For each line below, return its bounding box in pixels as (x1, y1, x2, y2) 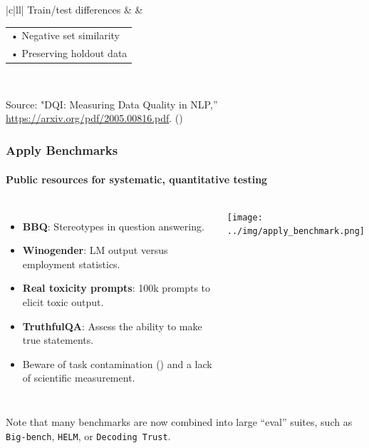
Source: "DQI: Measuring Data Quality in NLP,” (6, 96, 218, 111)
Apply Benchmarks (6, 141, 118, 158)
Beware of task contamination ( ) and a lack (22, 356, 212, 371)
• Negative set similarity (11, 28, 120, 43)
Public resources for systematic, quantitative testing (6, 171, 268, 186)
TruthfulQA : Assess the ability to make (22, 318, 202, 333)
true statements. (22, 332, 94, 347)
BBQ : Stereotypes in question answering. (22, 218, 204, 233)
